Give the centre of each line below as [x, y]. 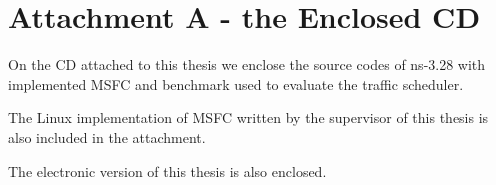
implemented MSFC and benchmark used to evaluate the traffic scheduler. [236, 83]
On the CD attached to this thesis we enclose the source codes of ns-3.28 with [247, 64]
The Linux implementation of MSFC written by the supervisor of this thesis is [248, 117]
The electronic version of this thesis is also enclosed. [167, 170]
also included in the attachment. [107, 136]
